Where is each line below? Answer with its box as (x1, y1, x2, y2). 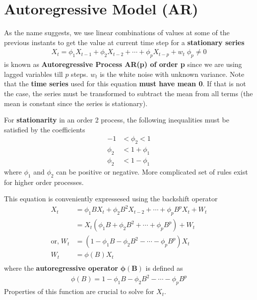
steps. (71, 68, 88, 79)
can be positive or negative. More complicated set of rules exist (56, 166, 248, 177)
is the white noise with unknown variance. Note (100, 68, 245, 79)
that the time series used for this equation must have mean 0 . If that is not (4, 78, 246, 89)
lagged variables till (4, 68, 63, 79)
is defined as (145, 263, 183, 273)
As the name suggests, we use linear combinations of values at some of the (4, 27, 230, 38)
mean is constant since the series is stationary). (4, 98, 148, 108)
